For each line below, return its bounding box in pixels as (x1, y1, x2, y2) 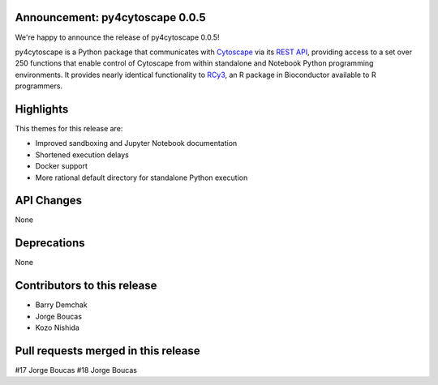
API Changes (15, 194, 83, 207)
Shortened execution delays (35, 150, 129, 160)
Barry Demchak (35, 300, 88, 310)
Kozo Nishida (35, 323, 80, 332)
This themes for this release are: (15, 123, 123, 133)
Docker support (35, 161, 88, 171)
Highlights (15, 102, 69, 116)
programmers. (15, 81, 63, 91)
